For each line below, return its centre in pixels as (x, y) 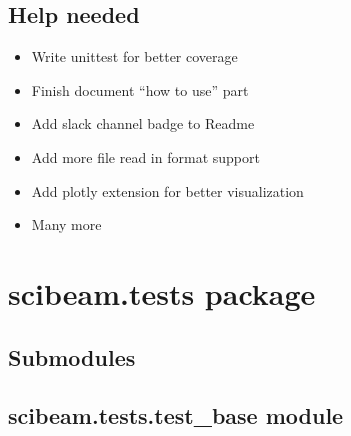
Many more (66, 224)
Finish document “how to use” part (140, 89)
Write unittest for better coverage (134, 56)
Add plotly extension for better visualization (167, 190)
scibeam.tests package (162, 292)
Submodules (72, 356)
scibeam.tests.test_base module (176, 415)
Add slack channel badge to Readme (143, 123)
